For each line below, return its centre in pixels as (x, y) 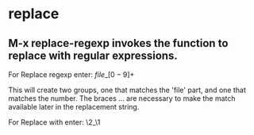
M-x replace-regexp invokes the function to (118, 43)
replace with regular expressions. (93, 55)
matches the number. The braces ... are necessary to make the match (122, 98)
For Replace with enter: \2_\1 (54, 122)
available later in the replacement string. (74, 107)
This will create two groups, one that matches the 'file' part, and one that (127, 90)
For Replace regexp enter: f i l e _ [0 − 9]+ (71, 75)
